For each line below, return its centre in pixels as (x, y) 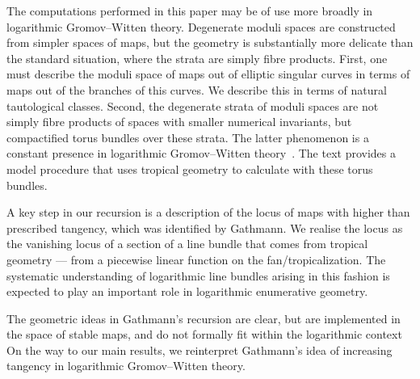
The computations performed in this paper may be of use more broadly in (190, 11)
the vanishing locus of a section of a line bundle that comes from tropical (187, 244)
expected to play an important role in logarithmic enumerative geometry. (187, 291)
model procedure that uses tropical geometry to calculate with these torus (190, 168)
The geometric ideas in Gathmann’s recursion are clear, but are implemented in (204, 318)
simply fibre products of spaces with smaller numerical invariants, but (179, 122)
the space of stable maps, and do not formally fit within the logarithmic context (204, 334)
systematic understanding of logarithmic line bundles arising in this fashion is (198, 275)
